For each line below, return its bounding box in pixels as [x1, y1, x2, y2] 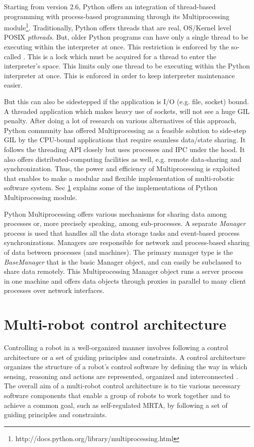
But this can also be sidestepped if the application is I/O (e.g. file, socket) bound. [4, 96, 249, 106]
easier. [4, 80, 23, 90]
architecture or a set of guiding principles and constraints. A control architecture [4, 352, 246, 362]
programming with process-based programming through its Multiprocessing [4, 11, 230, 21]
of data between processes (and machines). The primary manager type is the [4, 246, 233, 257]
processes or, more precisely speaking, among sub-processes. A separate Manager [4, 218, 246, 228]
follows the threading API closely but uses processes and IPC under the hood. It [4, 144, 245, 154]
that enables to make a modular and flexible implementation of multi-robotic [4, 173, 234, 183]
